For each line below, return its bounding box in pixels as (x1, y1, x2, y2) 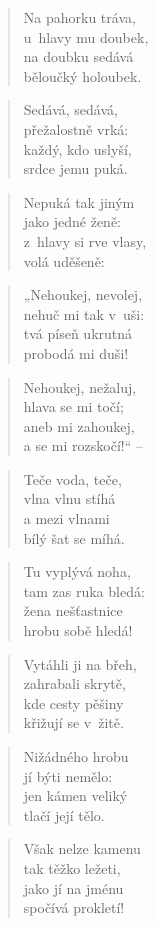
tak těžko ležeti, (23, 857, 121, 878)
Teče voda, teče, (23, 468, 122, 489)
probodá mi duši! (23, 342, 129, 363)
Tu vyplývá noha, (23, 561, 131, 582)
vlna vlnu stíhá (23, 488, 116, 509)
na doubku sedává (23, 46, 134, 67)
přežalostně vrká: (23, 118, 129, 139)
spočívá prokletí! (23, 897, 125, 918)
